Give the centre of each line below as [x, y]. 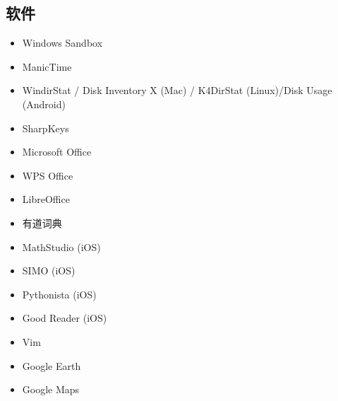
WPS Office [48, 175]
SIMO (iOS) [49, 271]
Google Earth [52, 365]
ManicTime [47, 66]
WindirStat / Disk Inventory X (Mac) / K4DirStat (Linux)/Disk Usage [177, 90]
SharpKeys [46, 128]
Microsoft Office [57, 152]
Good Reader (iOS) [65, 318]
